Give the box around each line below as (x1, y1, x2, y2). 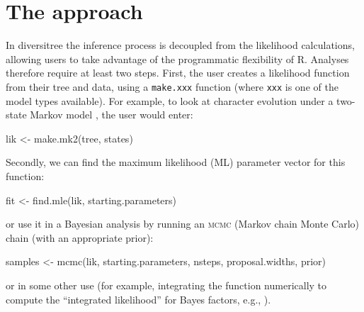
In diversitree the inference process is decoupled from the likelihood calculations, (6, 38, 355, 52)
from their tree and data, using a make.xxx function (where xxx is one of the (6, 79, 339, 94)
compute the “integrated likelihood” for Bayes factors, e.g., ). (6, 291, 271, 306)
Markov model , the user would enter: (30, 107, 193, 122)
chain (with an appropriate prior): (6, 230, 154, 245)
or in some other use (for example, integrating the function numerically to (6, 277, 327, 292)
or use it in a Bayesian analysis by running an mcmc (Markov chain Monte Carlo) (6, 216, 359, 231)
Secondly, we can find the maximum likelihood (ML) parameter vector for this (6, 155, 346, 169)
